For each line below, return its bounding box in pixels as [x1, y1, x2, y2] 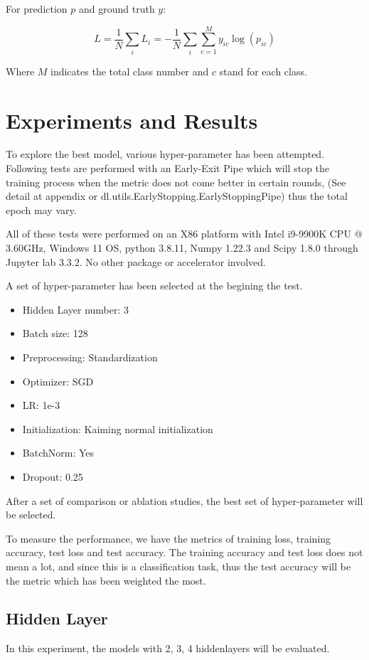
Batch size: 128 [22, 326, 88, 341]
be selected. [6, 507, 56, 522]
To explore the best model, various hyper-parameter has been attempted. [6, 147, 325, 161]
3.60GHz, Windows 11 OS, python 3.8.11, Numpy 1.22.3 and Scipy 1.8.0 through [6, 240, 358, 255]
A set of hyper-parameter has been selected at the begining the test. [6, 278, 303, 293]
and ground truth [79, 1, 155, 16]
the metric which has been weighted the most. [6, 573, 206, 587]
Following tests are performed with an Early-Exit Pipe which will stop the [6, 161, 330, 176]
